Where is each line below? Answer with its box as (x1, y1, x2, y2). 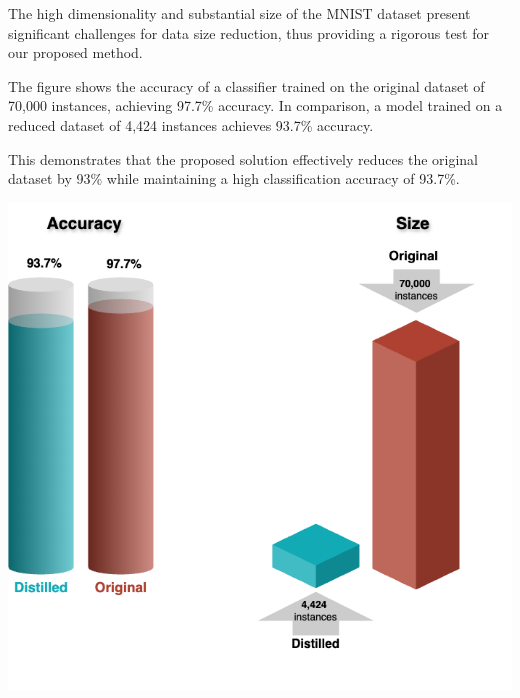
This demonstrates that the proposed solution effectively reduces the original (8, 148, 478, 169)
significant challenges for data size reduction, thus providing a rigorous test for (8, 22, 489, 43)
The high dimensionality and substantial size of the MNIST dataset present (8, 3, 471, 23)
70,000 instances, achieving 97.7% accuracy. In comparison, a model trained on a (8, 95, 503, 116)
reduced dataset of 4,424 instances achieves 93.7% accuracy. (8, 114, 374, 135)
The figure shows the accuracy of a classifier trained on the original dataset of (8, 75, 485, 96)
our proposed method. (8, 42, 143, 63)
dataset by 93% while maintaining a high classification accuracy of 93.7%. (8, 168, 460, 189)
